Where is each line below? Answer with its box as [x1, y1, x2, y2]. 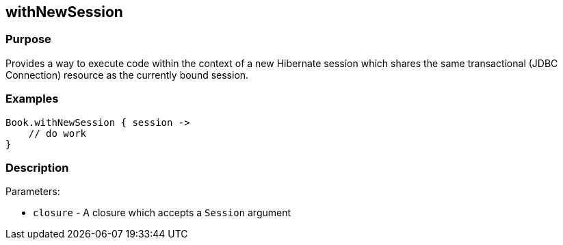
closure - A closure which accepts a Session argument [33, 207, 291, 219]
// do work [28, 127, 87, 139]
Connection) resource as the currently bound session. [5, 68, 249, 81]
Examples [5, 92, 59, 106]
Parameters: [5, 185, 60, 198]
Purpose [5, 32, 51, 47]
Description [5, 160, 69, 175]
